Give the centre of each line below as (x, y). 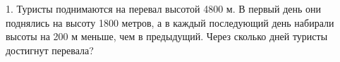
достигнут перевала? (50, 50)
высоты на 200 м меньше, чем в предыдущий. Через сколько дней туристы (167, 36)
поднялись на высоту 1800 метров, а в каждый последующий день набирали (170, 22)
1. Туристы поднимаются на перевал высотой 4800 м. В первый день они (163, 8)
